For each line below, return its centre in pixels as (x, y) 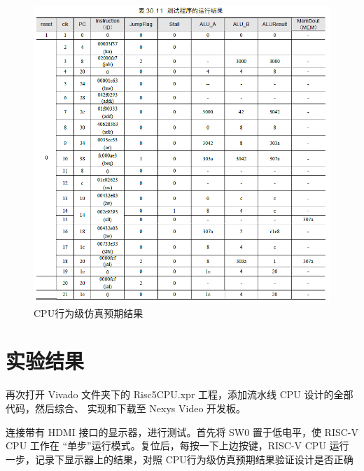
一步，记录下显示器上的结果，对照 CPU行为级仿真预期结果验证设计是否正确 (180, 459)
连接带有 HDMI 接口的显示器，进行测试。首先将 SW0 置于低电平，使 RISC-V (182, 431)
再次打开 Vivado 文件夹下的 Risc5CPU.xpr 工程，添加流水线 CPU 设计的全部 (180, 394)
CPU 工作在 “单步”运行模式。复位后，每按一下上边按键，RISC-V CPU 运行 (177, 445)
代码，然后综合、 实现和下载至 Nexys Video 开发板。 (126, 408)
